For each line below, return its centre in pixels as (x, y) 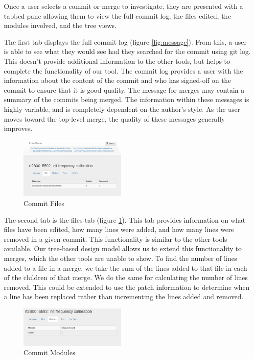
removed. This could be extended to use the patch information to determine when (127, 287)
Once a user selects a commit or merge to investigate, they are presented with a (124, 6)
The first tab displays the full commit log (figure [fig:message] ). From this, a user (125, 41)
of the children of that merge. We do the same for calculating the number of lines (126, 277)
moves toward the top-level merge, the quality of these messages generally (115, 118)
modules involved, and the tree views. (60, 25)
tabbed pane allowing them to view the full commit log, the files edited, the (117, 15)
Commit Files (44, 203)
